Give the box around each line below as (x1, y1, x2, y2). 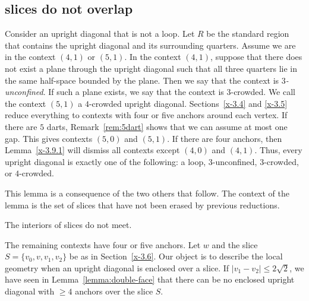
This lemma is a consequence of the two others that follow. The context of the (5, 186, 289, 199)
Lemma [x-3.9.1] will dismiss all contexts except (5, 144, 180, 156)
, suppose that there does (210, 50, 302, 63)
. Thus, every (254, 144, 302, 156)
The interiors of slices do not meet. (5, 218, 132, 231)
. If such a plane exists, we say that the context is (43, 85, 224, 98)
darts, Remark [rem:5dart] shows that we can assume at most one (46, 120, 288, 132)
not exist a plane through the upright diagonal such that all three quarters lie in (5, 62, 298, 74)
